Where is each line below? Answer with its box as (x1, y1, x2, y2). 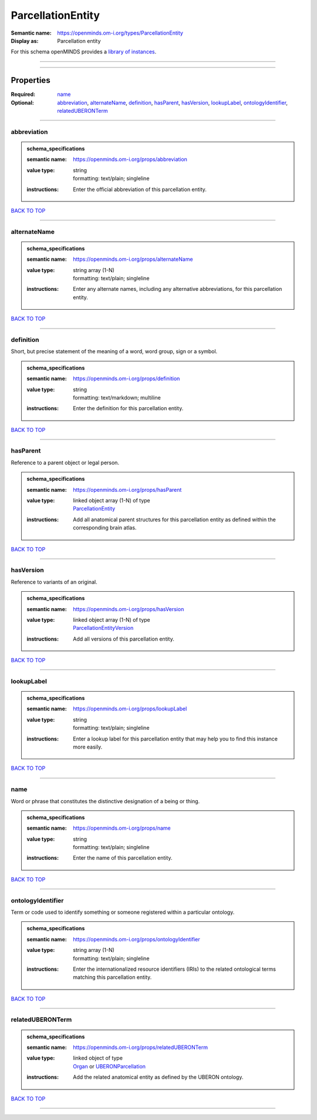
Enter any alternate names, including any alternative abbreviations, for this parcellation (73, 286, 282, 293)
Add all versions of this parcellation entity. (73, 635, 174, 642)
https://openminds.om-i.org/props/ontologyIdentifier (73, 935, 200, 943)
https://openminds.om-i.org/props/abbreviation (73, 156, 188, 163)
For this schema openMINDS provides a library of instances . (11, 48, 157, 55)
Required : (11, 91, 35, 98)
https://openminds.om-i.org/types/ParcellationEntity (57, 29, 183, 36)
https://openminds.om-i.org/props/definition (73, 375, 180, 382)
